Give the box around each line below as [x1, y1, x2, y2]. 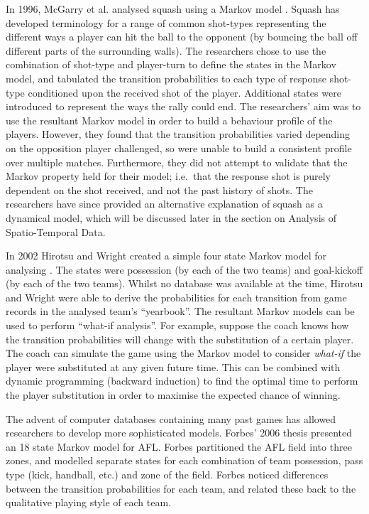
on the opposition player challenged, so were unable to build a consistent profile [6, 140, 352, 155]
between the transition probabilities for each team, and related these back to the [6, 481, 356, 496]
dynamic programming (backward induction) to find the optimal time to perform [6, 373, 358, 388]
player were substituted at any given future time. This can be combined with [6, 359, 341, 374]
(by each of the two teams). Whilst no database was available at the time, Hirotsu [6, 276, 363, 291]
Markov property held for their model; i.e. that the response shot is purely [6, 168, 331, 183]
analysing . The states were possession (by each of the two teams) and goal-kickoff [6, 262, 363, 277]
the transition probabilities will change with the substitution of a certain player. [6, 331, 354, 346]
